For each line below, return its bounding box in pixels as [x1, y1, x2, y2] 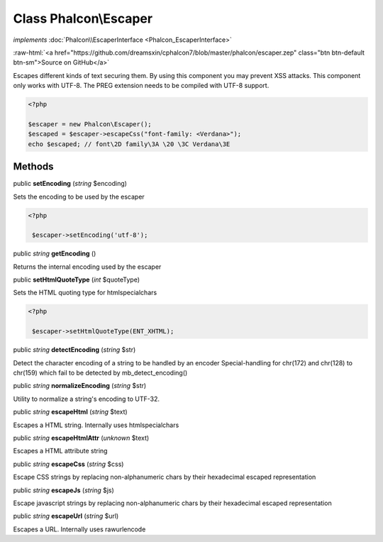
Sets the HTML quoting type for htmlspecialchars [13, 288, 157, 297]
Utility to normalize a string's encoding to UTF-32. [13, 394, 160, 403]
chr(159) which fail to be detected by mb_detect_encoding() [13, 369, 188, 377]
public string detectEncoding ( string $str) [13, 345, 136, 354]
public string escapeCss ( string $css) [13, 460, 124, 468]
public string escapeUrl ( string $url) [13, 511, 119, 521]
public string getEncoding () [13, 249, 96, 258]
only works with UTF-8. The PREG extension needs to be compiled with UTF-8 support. [13, 82, 270, 90]
